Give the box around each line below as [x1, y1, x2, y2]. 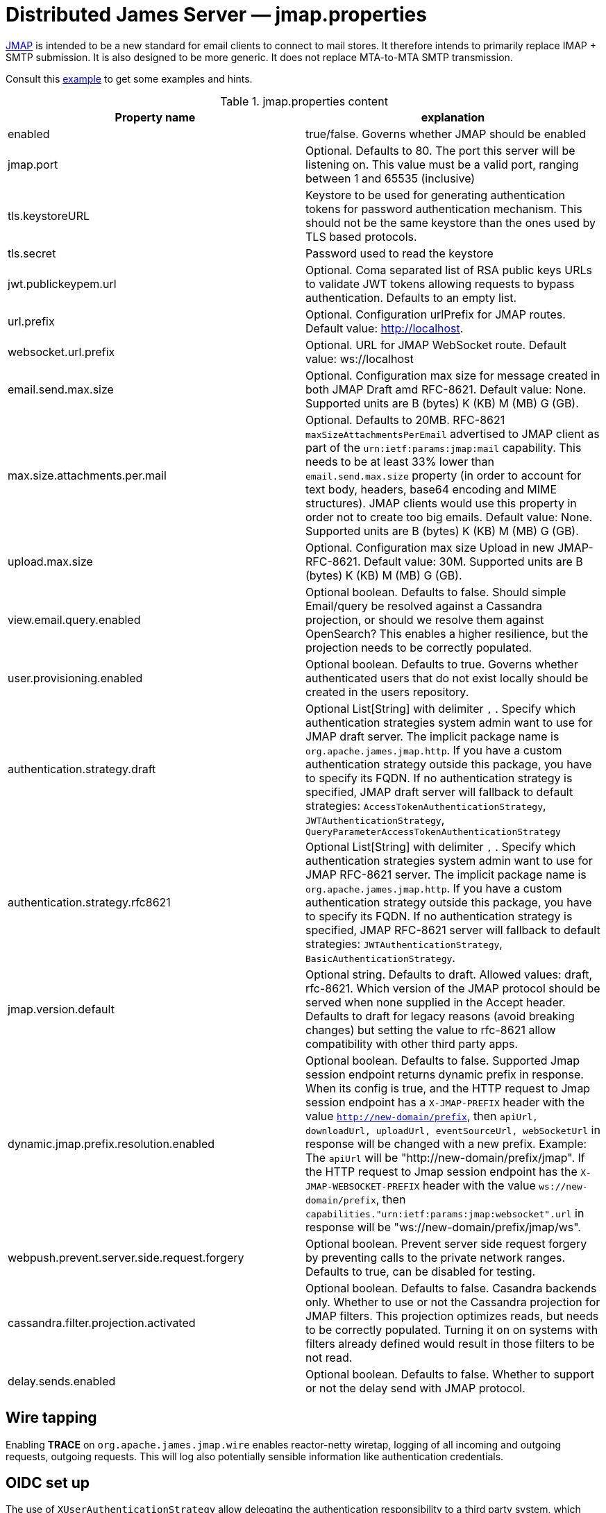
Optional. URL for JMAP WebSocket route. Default [305, 337, 567, 352]
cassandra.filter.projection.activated [8, 1315, 196, 1330]
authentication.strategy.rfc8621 [8, 895, 171, 909]
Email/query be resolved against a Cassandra [305, 598, 543, 613]
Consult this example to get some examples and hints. [6, 72, 253, 85]
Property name [115, 110, 196, 124]
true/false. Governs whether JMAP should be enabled [305, 126, 587, 141]
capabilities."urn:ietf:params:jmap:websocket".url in [305, 1206, 584, 1220]
